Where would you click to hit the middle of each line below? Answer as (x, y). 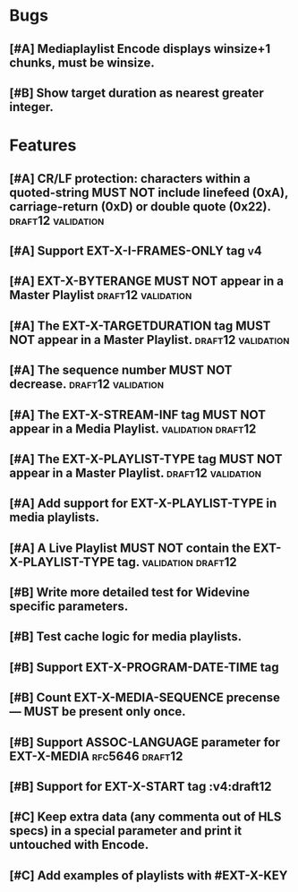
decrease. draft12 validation (86, 385)
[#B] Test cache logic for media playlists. (126, 637)
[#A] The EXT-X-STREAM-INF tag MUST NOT (138, 414)
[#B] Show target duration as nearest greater (136, 93)
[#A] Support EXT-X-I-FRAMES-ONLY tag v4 (136, 250)
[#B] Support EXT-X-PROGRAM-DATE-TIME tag (144, 667)
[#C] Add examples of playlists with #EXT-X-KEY (149, 875)
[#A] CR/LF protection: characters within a (130, 179)
